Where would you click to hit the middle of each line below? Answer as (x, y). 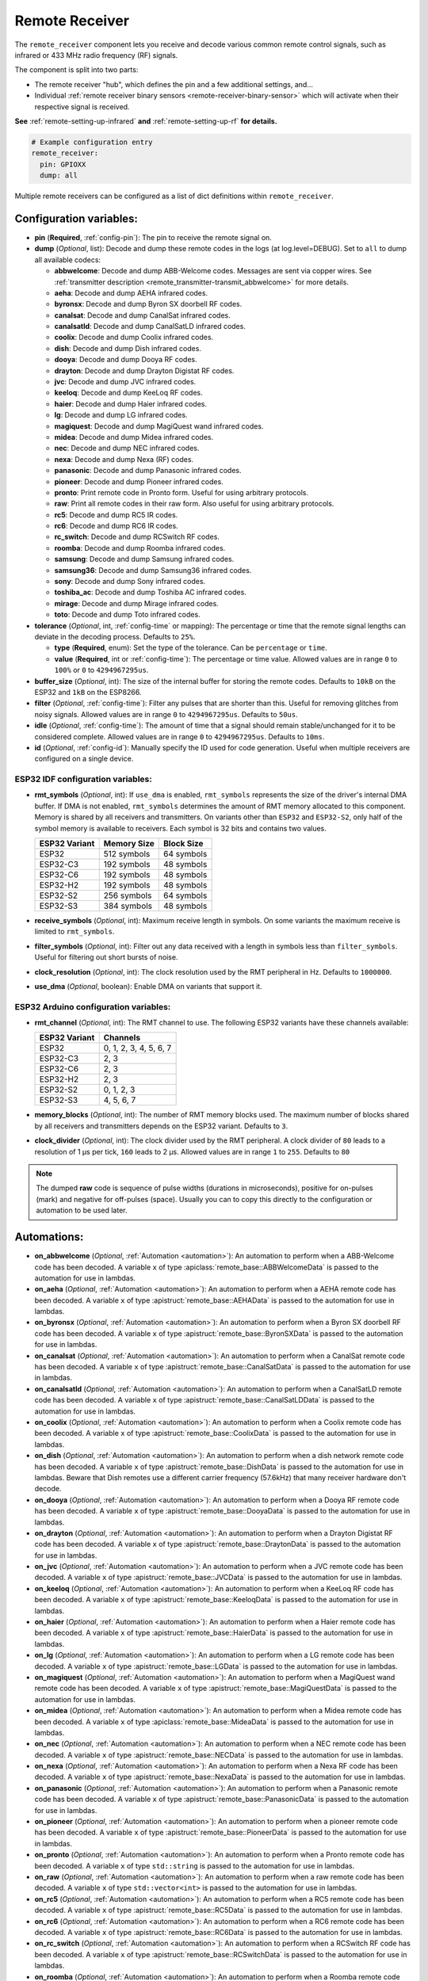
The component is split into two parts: (76, 70)
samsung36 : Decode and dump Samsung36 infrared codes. (153, 570)
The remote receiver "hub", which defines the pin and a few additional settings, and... (174, 84)
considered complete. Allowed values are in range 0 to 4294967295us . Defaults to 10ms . (180, 736)
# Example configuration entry (92, 142)
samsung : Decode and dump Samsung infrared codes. (144, 559)
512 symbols (127, 854)
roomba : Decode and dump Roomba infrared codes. (140, 548)
